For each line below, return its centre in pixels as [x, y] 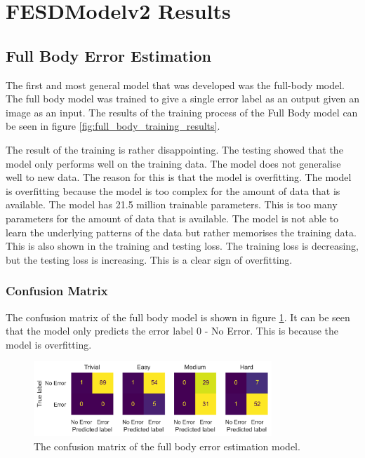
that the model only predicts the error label [100, 331]
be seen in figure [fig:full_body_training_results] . [113, 126]
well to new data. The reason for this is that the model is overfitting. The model [179, 177]
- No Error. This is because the [272, 331]
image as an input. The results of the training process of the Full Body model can [182, 112]
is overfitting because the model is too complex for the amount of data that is [173, 190]
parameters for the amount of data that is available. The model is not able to [172, 218]
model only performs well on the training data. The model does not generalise [173, 163]
